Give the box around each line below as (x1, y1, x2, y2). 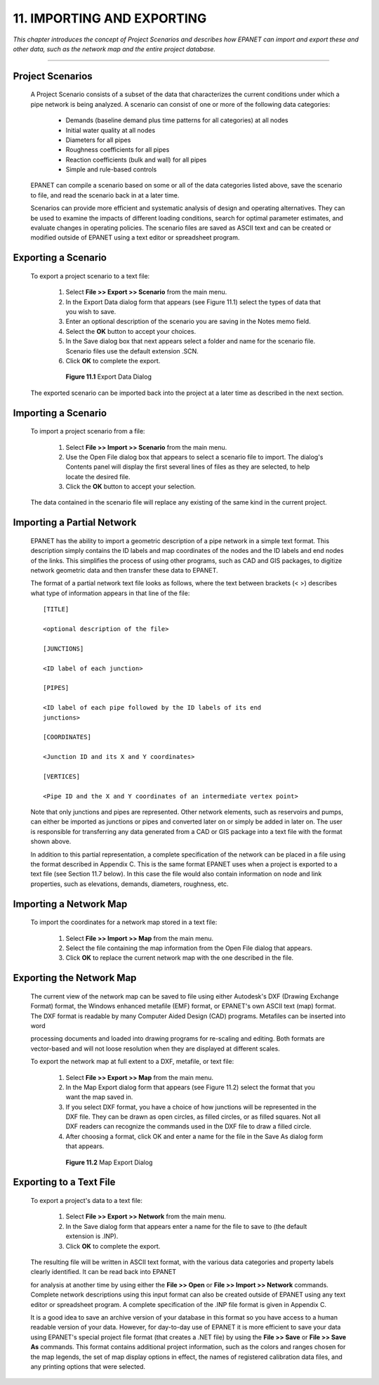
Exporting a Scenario (13, 252, 107, 264)
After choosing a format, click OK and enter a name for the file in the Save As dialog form (65, 1132, 323, 1140)
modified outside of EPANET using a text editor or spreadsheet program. (30, 233, 240, 242)
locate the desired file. (65, 472, 131, 481)
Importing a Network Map (13, 898, 128, 910)
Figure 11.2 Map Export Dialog (65, 1158, 153, 1166)
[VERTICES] (43, 772, 81, 780)
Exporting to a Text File (13, 1176, 116, 1188)
